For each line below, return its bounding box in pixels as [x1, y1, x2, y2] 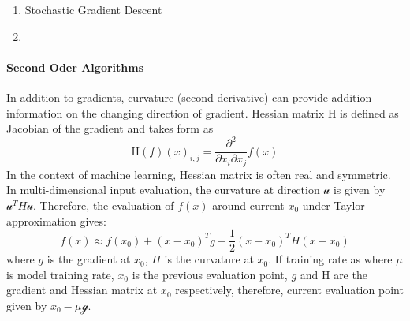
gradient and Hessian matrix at [6, 282, 158, 298]
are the [334, 266, 367, 282]
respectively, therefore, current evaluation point [175, 282, 404, 298]
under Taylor [302, 196, 365, 213]
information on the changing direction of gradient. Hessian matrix [6, 104, 325, 121]
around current [212, 196, 285, 213]
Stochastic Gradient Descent [24, 2, 162, 17]
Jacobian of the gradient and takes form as [6, 120, 214, 136]
